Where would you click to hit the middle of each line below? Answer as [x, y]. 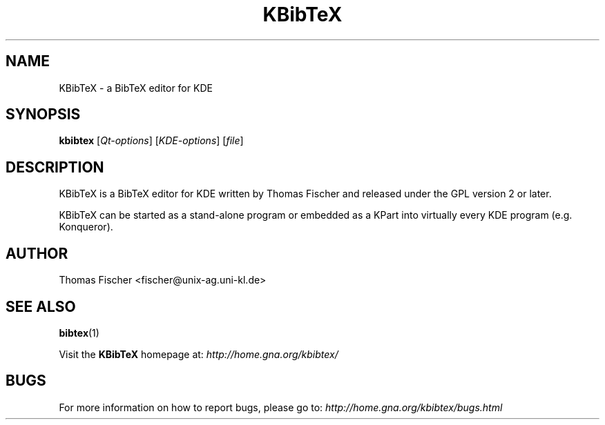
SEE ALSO [41, 306]
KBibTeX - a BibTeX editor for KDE [136, 88]
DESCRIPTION [55, 167]
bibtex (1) [79, 333]
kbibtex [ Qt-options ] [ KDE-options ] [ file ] [151, 141]
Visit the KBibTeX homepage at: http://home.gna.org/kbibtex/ [199, 354]
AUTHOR [37, 253]
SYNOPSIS [43, 115]
